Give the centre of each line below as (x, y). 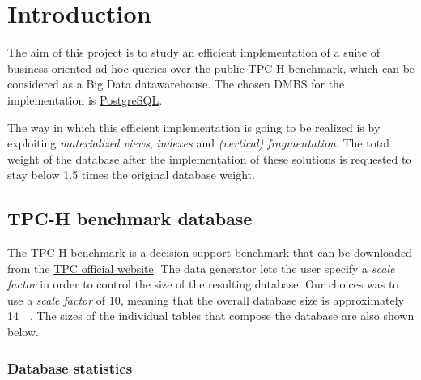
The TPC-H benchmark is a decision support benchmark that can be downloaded (210, 252)
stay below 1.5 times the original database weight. (131, 175)
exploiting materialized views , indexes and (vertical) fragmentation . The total (199, 143)
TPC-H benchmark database (130, 218)
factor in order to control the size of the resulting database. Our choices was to (203, 284)
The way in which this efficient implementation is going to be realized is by (194, 127)
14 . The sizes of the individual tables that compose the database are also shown (211, 316)
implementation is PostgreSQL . (85, 99)
